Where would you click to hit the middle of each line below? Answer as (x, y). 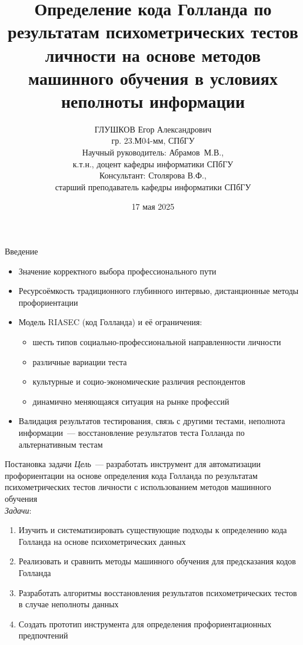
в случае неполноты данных (69, 604)
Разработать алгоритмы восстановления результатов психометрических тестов (158, 592)
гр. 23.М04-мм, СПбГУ (153, 140)
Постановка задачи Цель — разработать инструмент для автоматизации (133, 464)
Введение (21, 251)
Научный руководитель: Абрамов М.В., (153, 152)
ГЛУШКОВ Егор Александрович (153, 129)
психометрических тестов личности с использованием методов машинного (138, 487)
